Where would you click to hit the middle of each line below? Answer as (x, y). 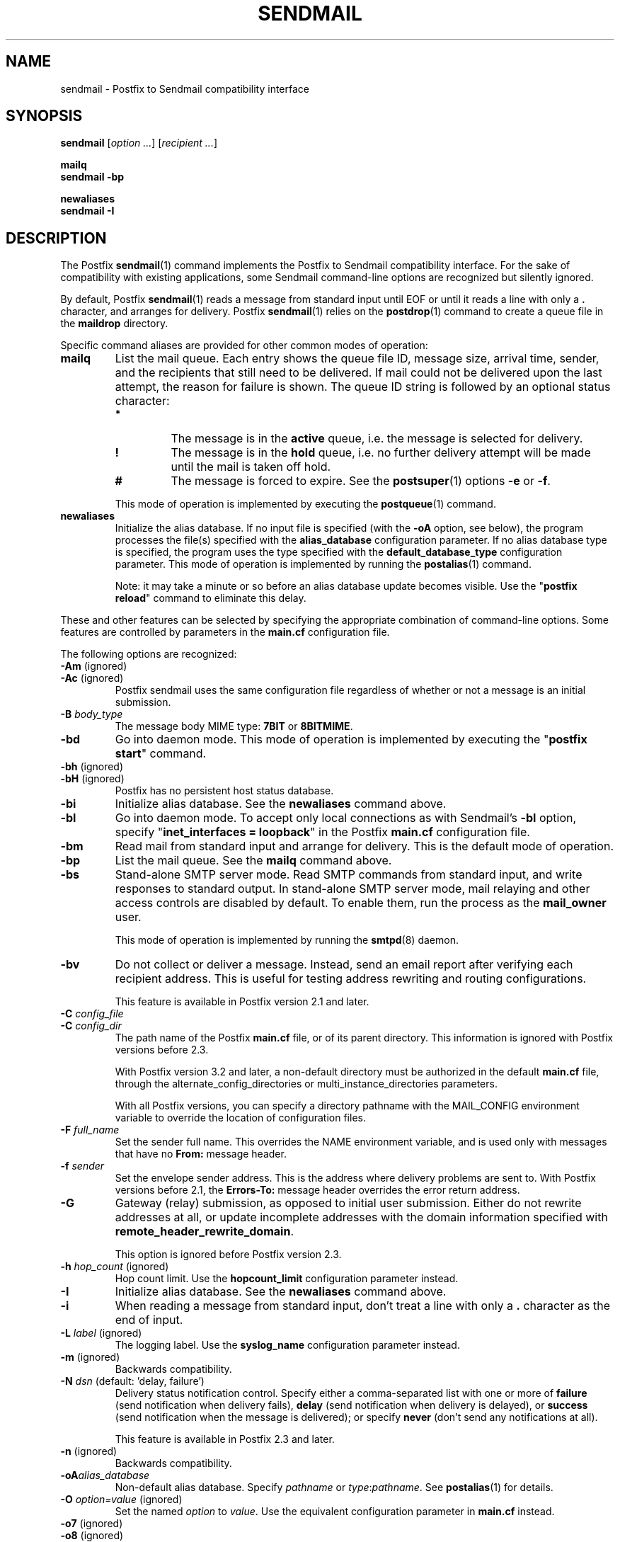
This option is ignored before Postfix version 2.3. (228, 1255)
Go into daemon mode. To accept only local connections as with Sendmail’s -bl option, (346, 818)
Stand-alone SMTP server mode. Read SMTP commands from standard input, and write (349, 875)
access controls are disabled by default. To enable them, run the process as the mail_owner (361, 903)
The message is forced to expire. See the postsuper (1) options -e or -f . (361, 481)
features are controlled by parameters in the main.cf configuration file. (225, 632)
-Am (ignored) (94, 666)
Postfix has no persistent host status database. (224, 791)
